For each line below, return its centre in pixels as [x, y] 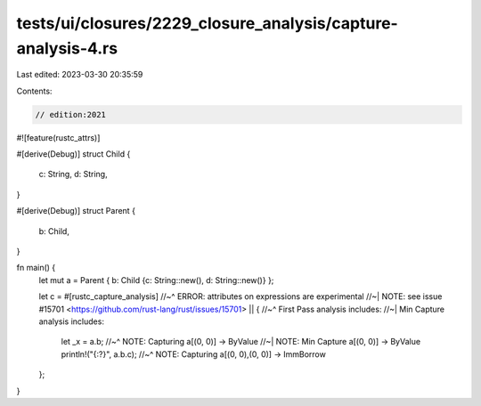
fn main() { [36, 268]
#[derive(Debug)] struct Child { [73, 154]
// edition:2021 [71, 114]
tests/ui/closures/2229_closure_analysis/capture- [207, 23]
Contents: [34, 91]
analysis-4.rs [67, 48]
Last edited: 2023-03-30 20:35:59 [80, 75]
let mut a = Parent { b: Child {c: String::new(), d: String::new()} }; [156, 280]
